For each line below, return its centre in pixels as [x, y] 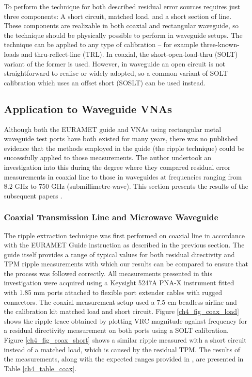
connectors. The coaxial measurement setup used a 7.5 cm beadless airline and [120, 302]
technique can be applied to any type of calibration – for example [101, 44]
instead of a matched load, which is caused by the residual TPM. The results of [122, 349]
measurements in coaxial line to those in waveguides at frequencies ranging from [123, 176]
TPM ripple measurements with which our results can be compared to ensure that [126, 264]
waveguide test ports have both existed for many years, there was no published [121, 139]
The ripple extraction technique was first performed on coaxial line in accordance [124, 235]
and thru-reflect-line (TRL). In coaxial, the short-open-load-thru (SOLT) [129, 54]
